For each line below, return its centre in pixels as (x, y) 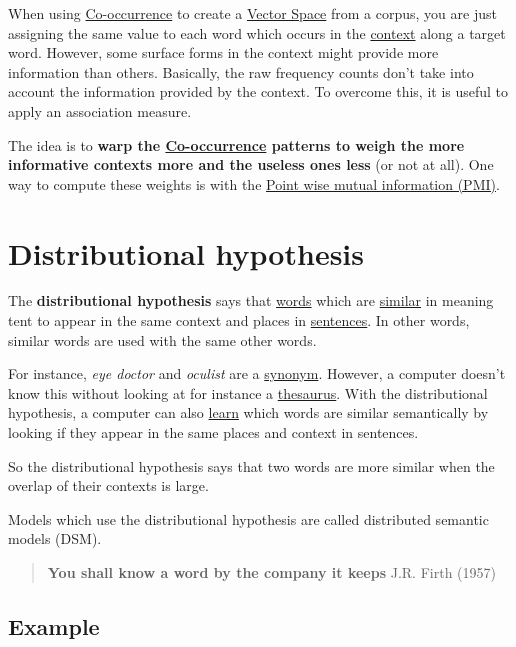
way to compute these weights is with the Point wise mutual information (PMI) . (254, 183)
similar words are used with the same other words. (162, 339)
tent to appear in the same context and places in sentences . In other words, (239, 320)
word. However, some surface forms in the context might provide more (223, 52)
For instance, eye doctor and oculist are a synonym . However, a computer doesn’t (257, 373)
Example (54, 625)
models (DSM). (55, 538)
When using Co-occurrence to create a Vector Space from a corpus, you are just (252, 13)
